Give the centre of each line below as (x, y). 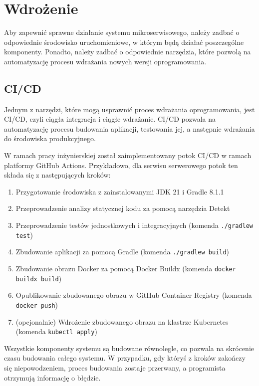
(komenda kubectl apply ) (56, 331)
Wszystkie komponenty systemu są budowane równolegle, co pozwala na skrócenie (129, 348)
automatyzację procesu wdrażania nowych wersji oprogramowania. (105, 61)
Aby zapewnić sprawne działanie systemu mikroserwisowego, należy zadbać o (122, 32)
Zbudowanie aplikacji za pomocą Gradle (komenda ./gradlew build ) (123, 252)
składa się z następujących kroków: (57, 175)
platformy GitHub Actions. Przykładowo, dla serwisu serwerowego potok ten (121, 165)
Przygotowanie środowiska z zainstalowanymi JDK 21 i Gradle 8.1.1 (120, 191)
